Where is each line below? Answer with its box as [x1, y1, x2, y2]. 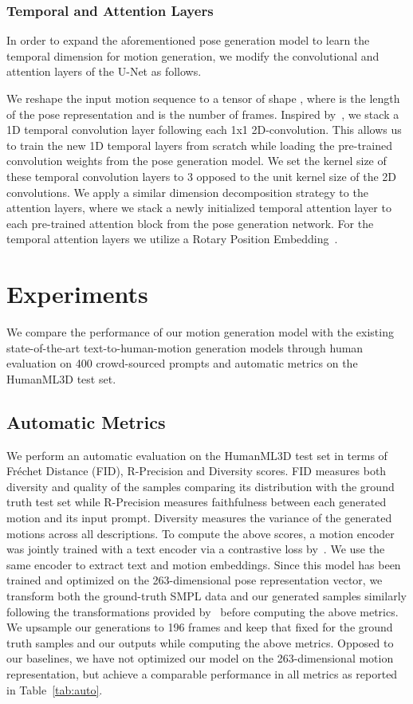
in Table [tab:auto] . [6, 681, 103, 698]
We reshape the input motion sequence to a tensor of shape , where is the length [6, 90, 400, 106]
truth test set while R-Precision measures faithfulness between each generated [6, 494, 387, 510]
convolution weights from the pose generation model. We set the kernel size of [6, 152, 387, 169]
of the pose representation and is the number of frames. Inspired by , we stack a [6, 105, 399, 122]
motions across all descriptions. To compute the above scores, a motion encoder [6, 525, 395, 541]
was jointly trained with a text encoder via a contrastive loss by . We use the [6, 541, 385, 557]
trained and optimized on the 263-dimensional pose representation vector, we [6, 572, 383, 588]
